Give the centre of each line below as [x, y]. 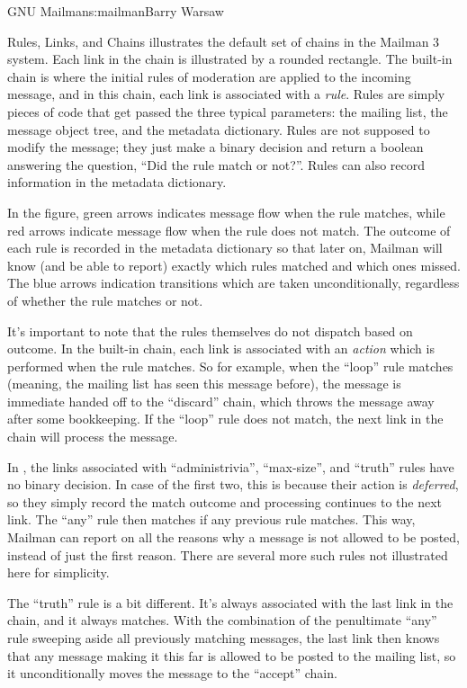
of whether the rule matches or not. [105, 300]
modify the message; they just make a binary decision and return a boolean [216, 147]
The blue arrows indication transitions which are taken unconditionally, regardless [233, 283]
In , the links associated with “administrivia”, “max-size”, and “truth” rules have [231, 466]
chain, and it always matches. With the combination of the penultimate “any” [222, 620]
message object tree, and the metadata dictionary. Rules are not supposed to [219, 129]
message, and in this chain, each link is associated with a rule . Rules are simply [226, 94]
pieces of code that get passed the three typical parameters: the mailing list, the [228, 111]
